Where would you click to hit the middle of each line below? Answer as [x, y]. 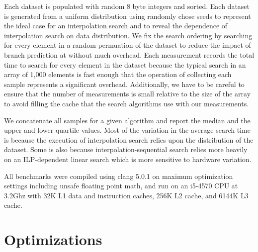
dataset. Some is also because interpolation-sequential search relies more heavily [126, 149]
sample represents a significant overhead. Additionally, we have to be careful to [124, 84]
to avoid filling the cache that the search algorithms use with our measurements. [127, 103]
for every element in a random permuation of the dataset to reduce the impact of [128, 45]
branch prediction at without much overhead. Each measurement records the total [129, 54]
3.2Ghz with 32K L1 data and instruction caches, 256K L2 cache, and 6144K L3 [126, 195]
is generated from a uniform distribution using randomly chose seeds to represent [128, 16]
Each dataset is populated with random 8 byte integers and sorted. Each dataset [127, 6]
